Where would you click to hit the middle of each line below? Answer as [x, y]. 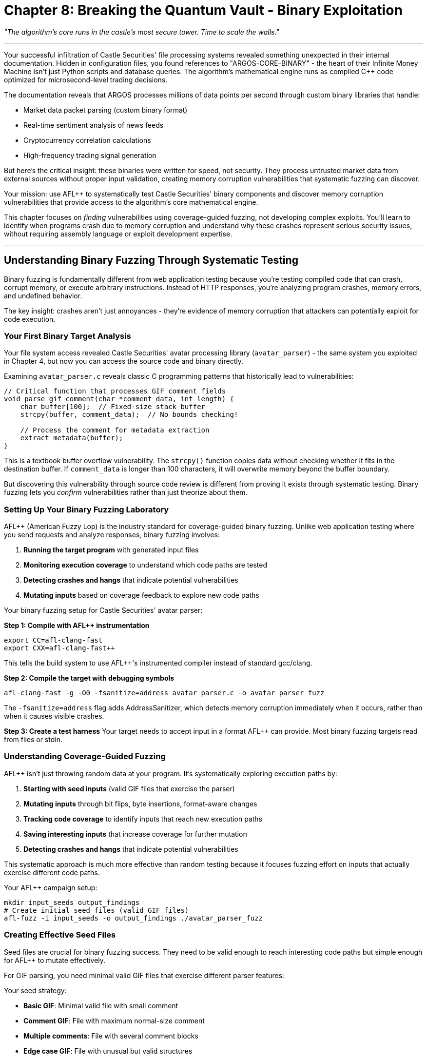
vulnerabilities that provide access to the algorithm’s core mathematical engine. [131, 202]
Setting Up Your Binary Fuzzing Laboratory [87, 509]
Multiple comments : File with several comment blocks [111, 1036]
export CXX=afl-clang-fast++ [59, 648]
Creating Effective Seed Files [60, 935]
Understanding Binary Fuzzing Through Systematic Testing [151, 260]
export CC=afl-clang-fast [53, 640]
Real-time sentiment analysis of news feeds [94, 125]
